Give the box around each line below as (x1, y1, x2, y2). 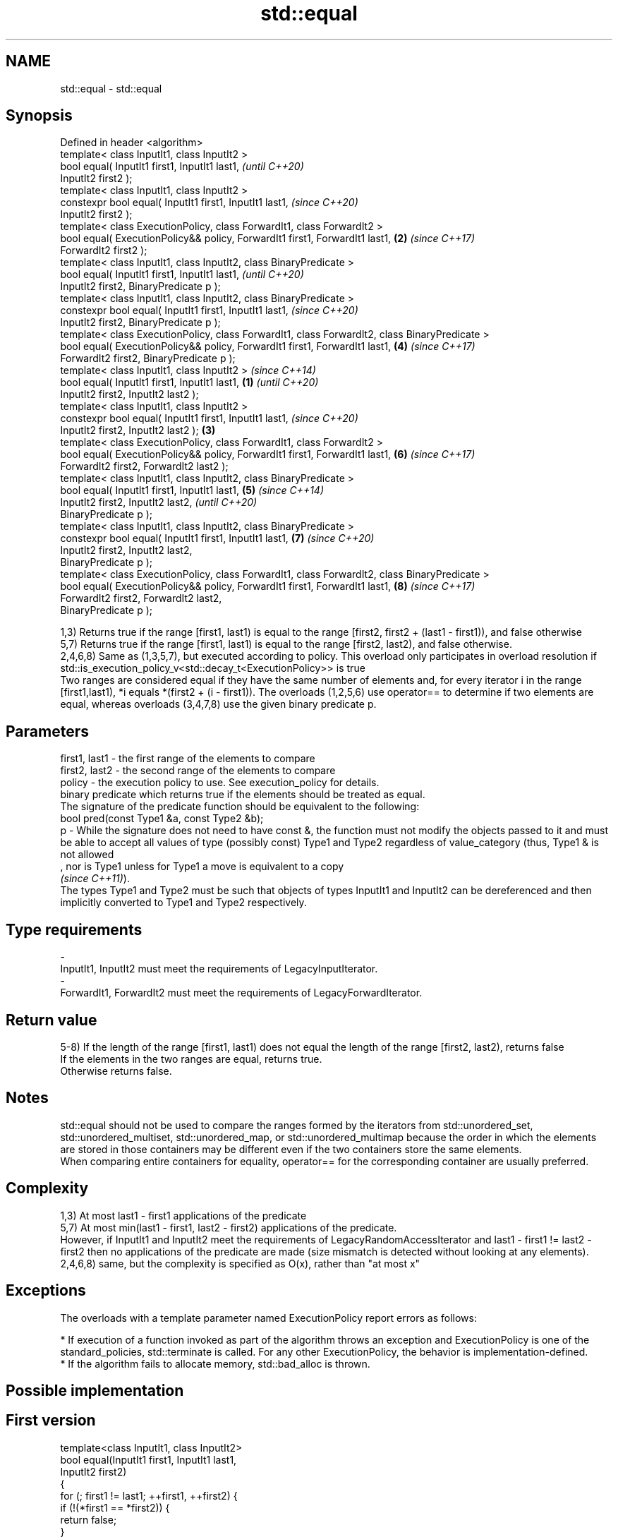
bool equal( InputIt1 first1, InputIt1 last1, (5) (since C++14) (60, 484, 325, 497)
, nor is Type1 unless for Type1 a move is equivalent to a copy (60, 860, 344, 873)
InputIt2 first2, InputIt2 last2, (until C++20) (60, 496, 257, 509)
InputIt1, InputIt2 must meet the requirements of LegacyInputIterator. (60, 963, 378, 975)
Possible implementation (6, 1381, 184, 1399)
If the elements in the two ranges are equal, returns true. (60, 1052, 322, 1065)
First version (6, 1411, 96, 1430)
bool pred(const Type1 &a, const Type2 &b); (60, 812, 264, 825)
